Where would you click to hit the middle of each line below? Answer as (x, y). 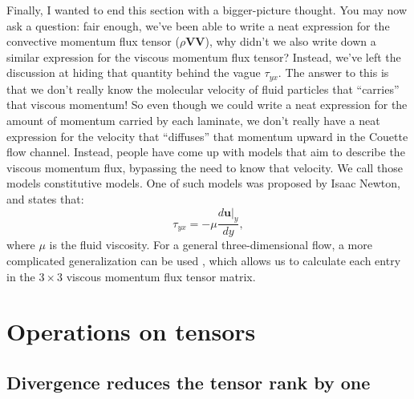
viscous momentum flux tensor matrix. (161, 276)
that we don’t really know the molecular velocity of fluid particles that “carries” (203, 89)
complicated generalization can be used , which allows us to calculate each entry (204, 260)
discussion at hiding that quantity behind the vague (134, 73)
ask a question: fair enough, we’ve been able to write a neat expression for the (198, 25)
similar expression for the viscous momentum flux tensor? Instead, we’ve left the (204, 56)
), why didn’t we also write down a (290, 41)
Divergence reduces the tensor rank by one (189, 382)
